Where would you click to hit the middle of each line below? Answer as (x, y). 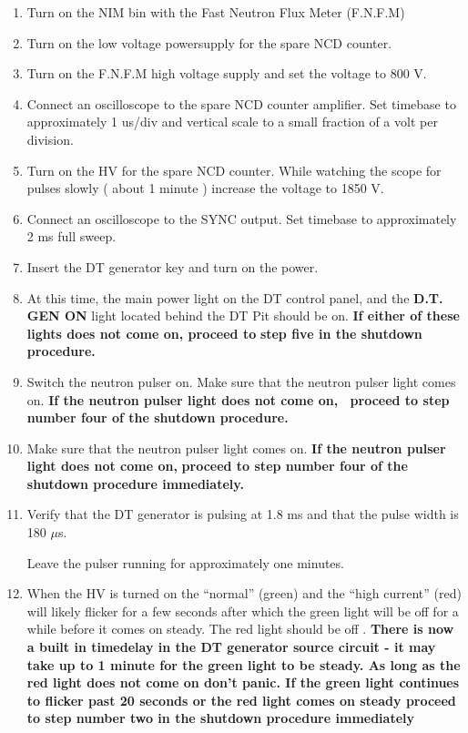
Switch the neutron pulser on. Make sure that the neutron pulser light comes (241, 381)
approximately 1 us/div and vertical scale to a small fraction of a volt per (232, 122)
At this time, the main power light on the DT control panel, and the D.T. (235, 297)
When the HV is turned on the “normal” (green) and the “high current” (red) (244, 593)
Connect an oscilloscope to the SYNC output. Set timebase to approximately (242, 218)
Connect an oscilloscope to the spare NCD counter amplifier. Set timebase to (241, 103)
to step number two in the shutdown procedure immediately (221, 718)
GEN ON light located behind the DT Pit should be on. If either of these (243, 316)
